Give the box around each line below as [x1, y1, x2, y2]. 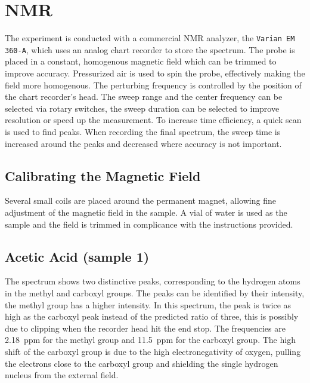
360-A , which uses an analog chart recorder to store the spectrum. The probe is [5, 43, 295, 56]
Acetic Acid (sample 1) [5, 247, 150, 265]
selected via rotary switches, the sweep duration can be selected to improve [5, 102, 280, 114]
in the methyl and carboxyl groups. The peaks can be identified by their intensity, [5, 286, 305, 299]
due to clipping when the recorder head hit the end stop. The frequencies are [5, 321, 286, 334]
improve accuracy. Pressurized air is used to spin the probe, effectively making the [5, 67, 305, 79]
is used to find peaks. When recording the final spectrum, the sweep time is [5, 125, 281, 137]
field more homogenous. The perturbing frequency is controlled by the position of [5, 78, 302, 91]
